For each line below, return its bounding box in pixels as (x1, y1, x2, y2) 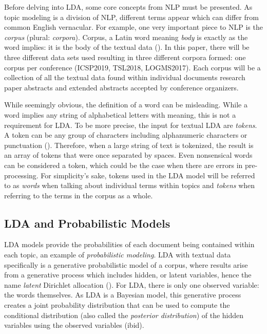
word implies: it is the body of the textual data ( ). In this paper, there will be (4, 42, 250, 52)
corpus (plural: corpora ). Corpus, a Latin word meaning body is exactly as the (4, 31, 248, 42)
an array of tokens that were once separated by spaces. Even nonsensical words (4, 150, 253, 160)
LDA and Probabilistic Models (4, 215, 170, 231)
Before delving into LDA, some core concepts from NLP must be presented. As (4, 2, 253, 12)
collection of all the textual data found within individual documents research (4, 72, 245, 83)
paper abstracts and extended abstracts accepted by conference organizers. (4, 82, 239, 92)
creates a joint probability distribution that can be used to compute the (4, 300, 230, 310)
